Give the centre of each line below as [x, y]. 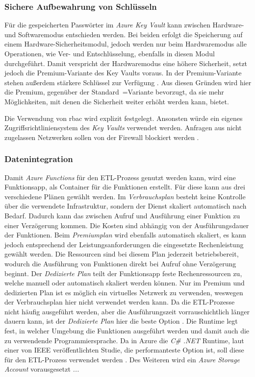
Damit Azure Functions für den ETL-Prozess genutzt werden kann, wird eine [120, 177]
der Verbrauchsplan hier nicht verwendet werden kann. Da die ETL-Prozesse [120, 302]
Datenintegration [39, 159]
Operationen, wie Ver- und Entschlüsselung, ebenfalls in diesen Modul [110, 53]
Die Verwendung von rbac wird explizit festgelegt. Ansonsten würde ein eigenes [124, 118]
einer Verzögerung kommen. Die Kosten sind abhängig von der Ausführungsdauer [127, 225]
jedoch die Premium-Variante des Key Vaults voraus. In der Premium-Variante [123, 73]
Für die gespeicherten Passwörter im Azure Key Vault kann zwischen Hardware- [124, 25]
